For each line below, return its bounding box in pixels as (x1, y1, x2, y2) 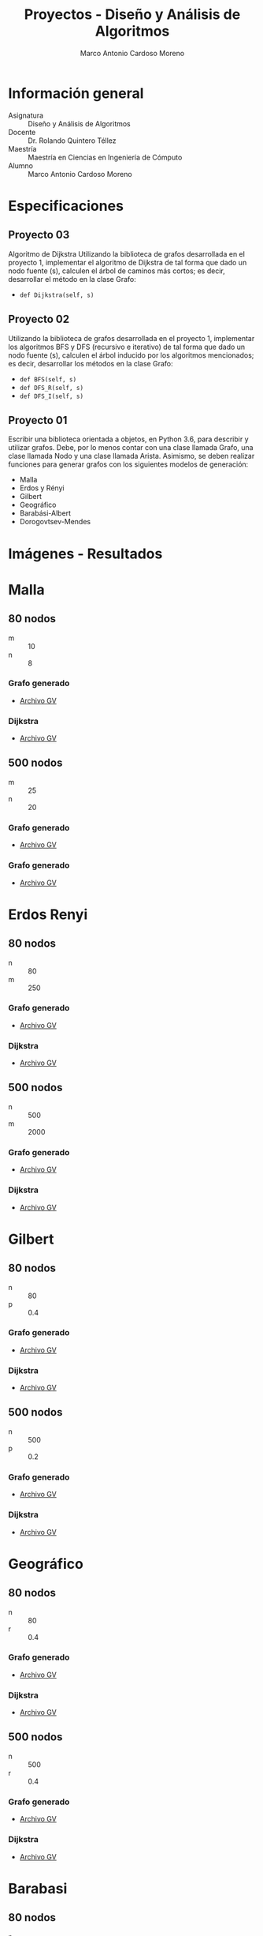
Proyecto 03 (8, 228, 70, 242)
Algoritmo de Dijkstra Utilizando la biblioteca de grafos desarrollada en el (8, 249, 246, 258)
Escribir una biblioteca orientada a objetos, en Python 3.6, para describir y (8, 434, 250, 444)
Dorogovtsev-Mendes (19, 517, 91, 527)
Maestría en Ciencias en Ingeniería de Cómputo (28, 152, 183, 162)
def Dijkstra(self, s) (19, 291, 94, 299)
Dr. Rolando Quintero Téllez (28, 136, 117, 145)
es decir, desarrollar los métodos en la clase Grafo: (8, 358, 173, 368)
